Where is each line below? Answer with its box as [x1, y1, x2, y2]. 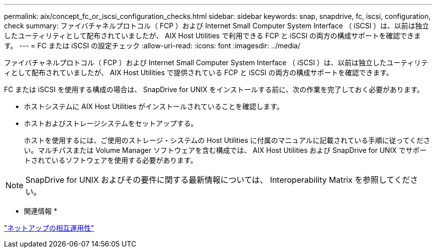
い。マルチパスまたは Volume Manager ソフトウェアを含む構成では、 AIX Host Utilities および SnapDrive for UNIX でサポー [24, 146, 427, 154]
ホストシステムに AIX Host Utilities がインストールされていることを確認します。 [24, 102, 284, 111]
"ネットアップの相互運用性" [4, 224, 95, 232]
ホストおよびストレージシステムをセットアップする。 [24, 119, 198, 127]
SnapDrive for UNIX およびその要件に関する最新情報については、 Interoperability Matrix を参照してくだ [25, 175, 410, 185]
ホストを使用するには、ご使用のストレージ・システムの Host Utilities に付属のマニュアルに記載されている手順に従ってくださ [24, 136, 431, 144]
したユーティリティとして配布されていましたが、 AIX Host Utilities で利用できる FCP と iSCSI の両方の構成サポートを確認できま [4, 31, 421, 40]
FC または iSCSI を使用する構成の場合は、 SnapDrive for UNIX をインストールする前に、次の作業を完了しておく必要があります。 [4, 85, 424, 94]
